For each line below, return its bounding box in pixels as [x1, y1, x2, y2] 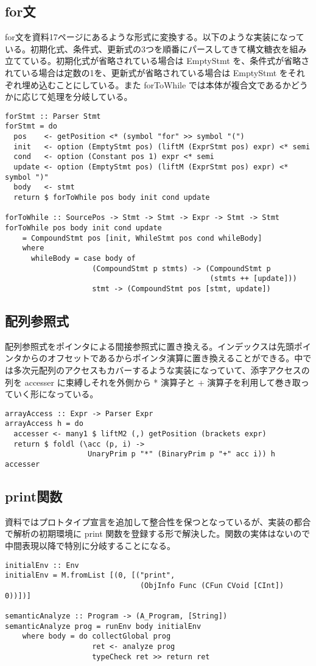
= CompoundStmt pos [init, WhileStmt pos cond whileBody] [22, 233, 262, 243]
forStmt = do [5, 122, 57, 131]
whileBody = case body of [30, 253, 136, 263]
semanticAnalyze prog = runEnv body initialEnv [5, 622, 202, 631]
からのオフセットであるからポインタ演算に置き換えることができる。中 [21, 352, 303, 364]
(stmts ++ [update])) [209, 274, 297, 283]
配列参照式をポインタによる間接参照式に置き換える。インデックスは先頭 [5, 339, 294, 352]
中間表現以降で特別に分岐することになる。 [5, 539, 175, 552]
